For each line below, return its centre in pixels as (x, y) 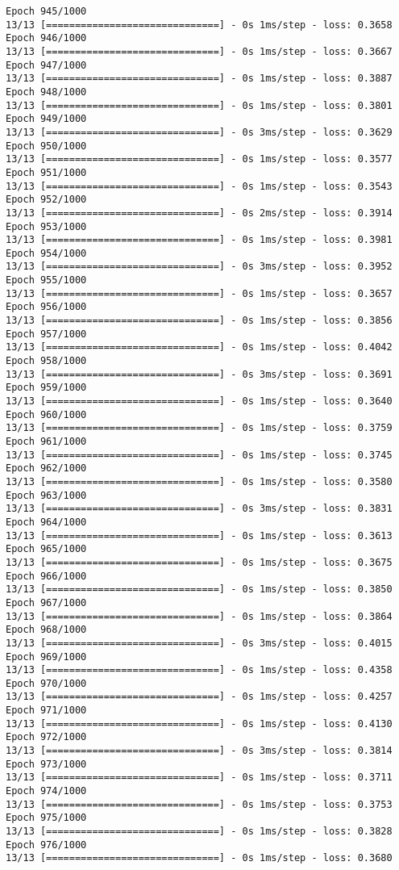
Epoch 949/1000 (46, 119)
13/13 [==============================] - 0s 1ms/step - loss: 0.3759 (199, 428)
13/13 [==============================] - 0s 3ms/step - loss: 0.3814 (199, 751)
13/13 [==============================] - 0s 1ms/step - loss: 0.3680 (199, 858)
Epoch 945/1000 (46, 11)
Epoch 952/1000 (46, 200)
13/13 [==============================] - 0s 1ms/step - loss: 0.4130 (199, 724)
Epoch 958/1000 (46, 361)
